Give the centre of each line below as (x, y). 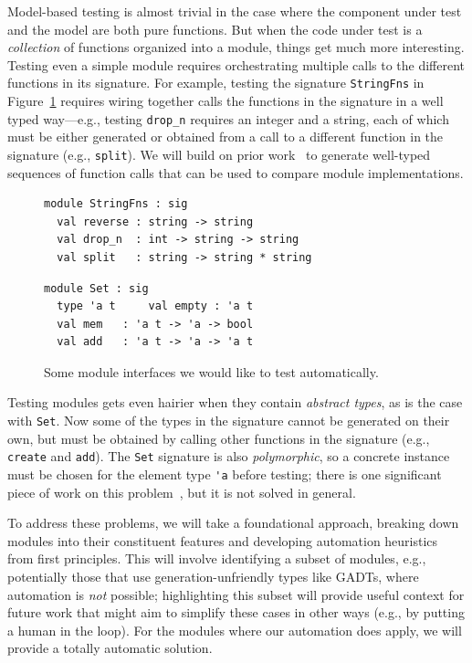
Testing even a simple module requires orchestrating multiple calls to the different (236, 64)
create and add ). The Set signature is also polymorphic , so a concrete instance (229, 456)
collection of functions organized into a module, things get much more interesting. (236, 47)
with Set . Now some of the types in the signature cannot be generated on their (229, 421)
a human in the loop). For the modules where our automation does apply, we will (235, 630)
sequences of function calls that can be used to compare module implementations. (236, 172)
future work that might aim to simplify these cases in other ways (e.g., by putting (236, 612)
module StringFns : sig (116, 204)
